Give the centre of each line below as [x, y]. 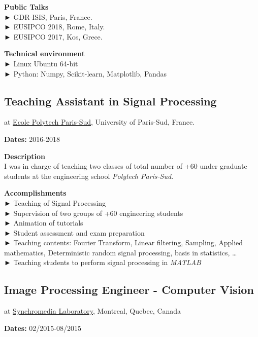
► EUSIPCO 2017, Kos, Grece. [53, 36]
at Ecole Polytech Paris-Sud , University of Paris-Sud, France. [100, 122]
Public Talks [26, 7]
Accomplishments [35, 193]
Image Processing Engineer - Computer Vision [129, 290]
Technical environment [45, 53]
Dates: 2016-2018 [32, 139]
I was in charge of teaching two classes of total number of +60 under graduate [126, 166]
